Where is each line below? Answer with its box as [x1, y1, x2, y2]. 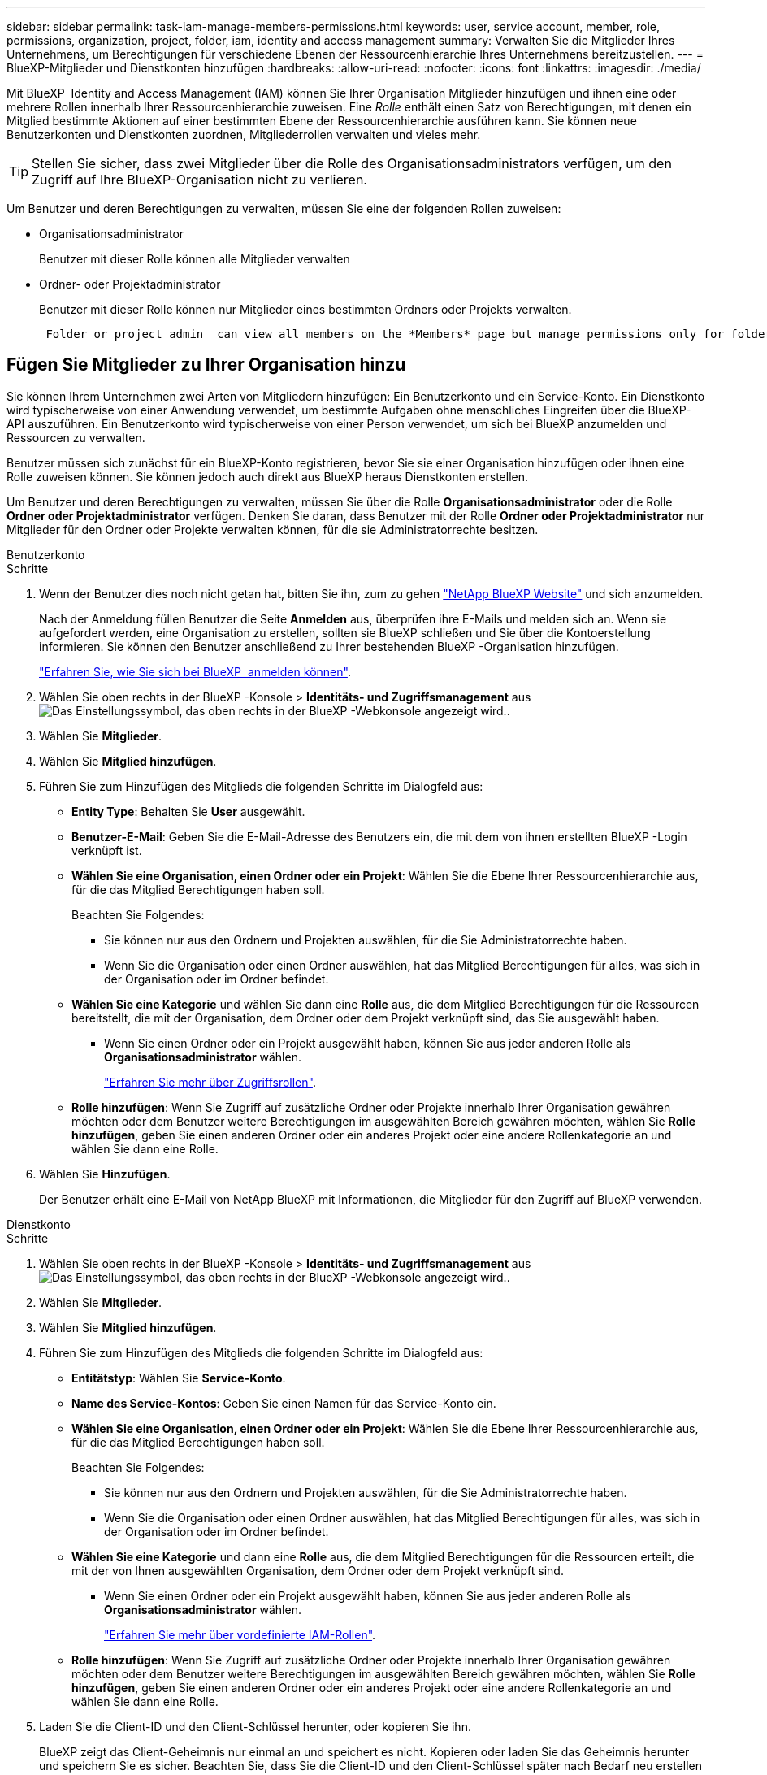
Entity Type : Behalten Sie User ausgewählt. [71, 804, 305, 818]
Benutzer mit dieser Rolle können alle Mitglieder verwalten [39, 252, 350, 266]
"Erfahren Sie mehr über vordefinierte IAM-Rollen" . [104, 1627, 376, 1642]
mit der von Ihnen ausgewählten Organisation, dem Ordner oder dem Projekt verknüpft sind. [71, 1563, 564, 1578]
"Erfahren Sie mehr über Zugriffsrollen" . [104, 1074, 316, 1089]
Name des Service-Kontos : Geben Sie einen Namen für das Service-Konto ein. [71, 1395, 496, 1410]
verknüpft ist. [71, 843, 142, 857]
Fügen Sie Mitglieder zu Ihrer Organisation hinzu [6, 354, 406, 375]
